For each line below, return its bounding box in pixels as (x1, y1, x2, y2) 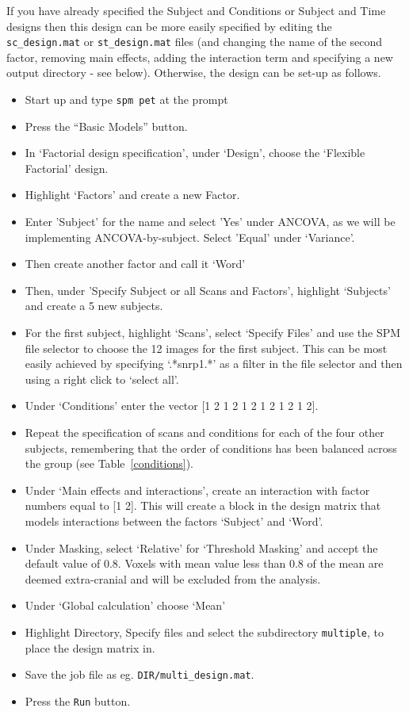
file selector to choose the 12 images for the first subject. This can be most (25, 339, 388, 356)
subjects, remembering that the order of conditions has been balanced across (25, 439, 397, 456)
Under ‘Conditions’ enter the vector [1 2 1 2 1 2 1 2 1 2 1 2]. (25, 397, 319, 414)
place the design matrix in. (25, 639, 155, 656)
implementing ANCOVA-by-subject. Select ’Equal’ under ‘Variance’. (25, 228, 355, 245)
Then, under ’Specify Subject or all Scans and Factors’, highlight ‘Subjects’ (25, 281, 391, 298)
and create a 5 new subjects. (25, 297, 163, 314)
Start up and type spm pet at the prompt (25, 91, 228, 108)
